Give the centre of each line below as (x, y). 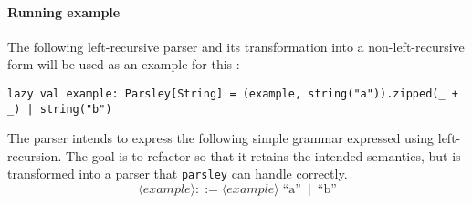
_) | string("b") (60, 109)
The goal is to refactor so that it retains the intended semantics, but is (263, 155)
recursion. (35, 155)
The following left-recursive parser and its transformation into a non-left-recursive (236, 46)
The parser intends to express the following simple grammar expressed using (221, 138)
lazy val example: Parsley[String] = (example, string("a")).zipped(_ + (233, 93)
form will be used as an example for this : (124, 64)
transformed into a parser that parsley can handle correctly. (178, 173)
